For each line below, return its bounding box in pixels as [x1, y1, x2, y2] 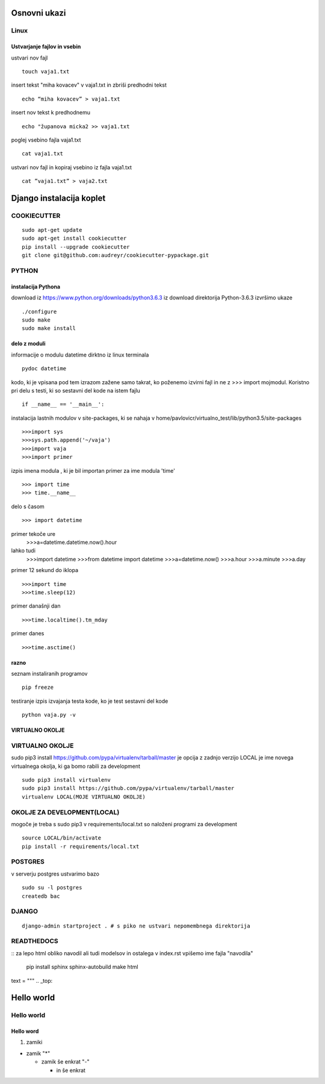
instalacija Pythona [11, 283, 60, 290]
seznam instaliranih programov [11, 670, 88, 677]
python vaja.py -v [22, 711, 76, 718]
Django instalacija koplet [11, 193, 106, 203]
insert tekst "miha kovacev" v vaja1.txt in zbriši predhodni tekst [11, 81, 167, 89]
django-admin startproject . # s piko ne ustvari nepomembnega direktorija [22, 922, 250, 929]
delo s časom [11, 503, 45, 510]
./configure [22, 308, 57, 315]
